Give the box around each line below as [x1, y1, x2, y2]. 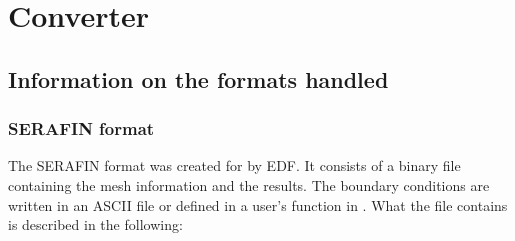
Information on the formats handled [8, 63, 389, 94]
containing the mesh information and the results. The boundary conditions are [8, 174, 490, 195]
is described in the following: [8, 214, 183, 235]
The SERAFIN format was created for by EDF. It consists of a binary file [8, 155, 461, 176]
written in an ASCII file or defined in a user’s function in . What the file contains [8, 194, 508, 215]
